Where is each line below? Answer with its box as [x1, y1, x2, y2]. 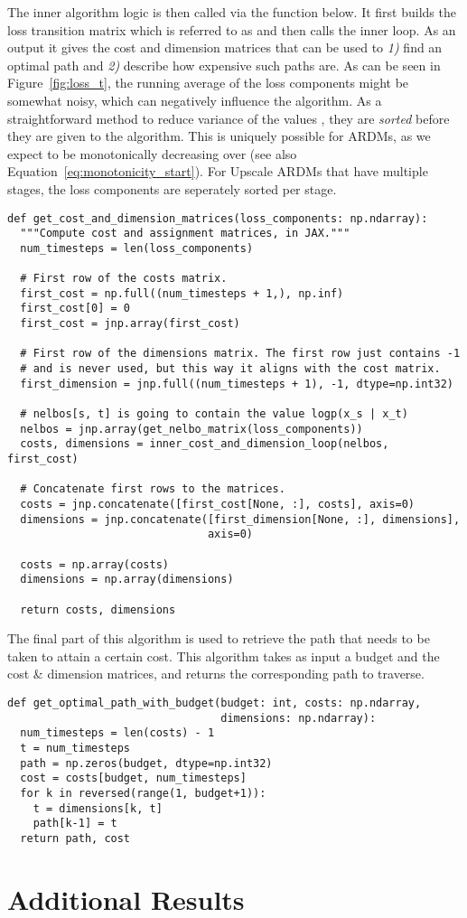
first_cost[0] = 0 [20, 302, 131, 315]
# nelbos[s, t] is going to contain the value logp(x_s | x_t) [20, 407, 408, 421]
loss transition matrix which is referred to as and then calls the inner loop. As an [7, 20, 456, 39]
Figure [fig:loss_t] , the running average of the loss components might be [7, 73, 409, 92]
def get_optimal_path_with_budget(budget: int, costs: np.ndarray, [7, 697, 422, 710]
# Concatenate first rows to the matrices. [20, 482, 285, 496]
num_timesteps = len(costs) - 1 [20, 726, 215, 740]
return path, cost [20, 831, 131, 845]
